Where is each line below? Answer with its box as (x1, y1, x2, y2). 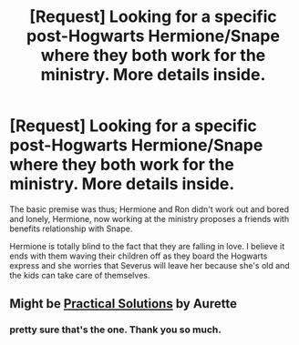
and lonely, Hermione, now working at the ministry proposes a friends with (9, 213, 290, 224)
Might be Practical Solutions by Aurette (9, 296, 237, 311)
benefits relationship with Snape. (9, 223, 133, 234)
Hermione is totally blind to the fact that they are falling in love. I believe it (9, 240, 285, 251)
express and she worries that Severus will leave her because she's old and (9, 259, 290, 270)
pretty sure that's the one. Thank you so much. (9, 323, 222, 336)
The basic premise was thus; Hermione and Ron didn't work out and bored (9, 203, 290, 215)
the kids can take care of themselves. (9, 269, 150, 280)
